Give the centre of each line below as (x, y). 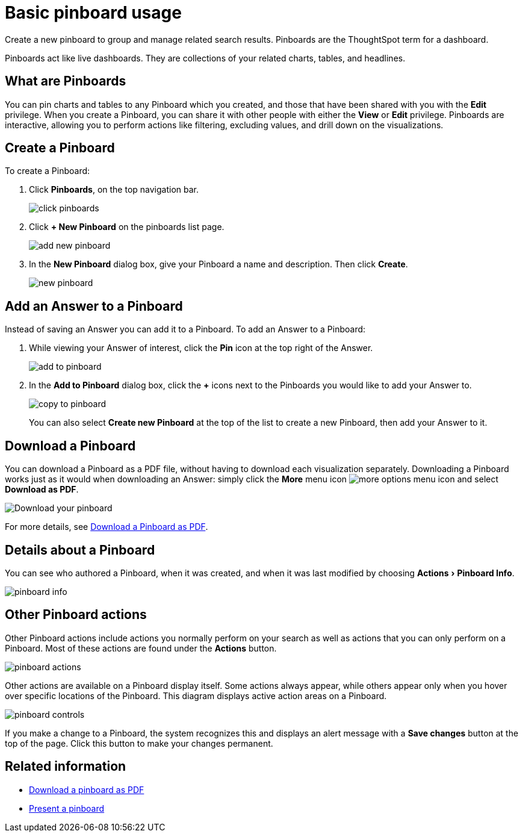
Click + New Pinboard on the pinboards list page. (127, 227)
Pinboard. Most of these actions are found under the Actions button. (141, 648)
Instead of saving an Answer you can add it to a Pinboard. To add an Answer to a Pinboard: (185, 329)
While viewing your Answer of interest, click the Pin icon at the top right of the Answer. (201, 348)
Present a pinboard (67, 808)
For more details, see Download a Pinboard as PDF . (107, 527)
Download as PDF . (42, 490)
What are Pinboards (66, 81)
